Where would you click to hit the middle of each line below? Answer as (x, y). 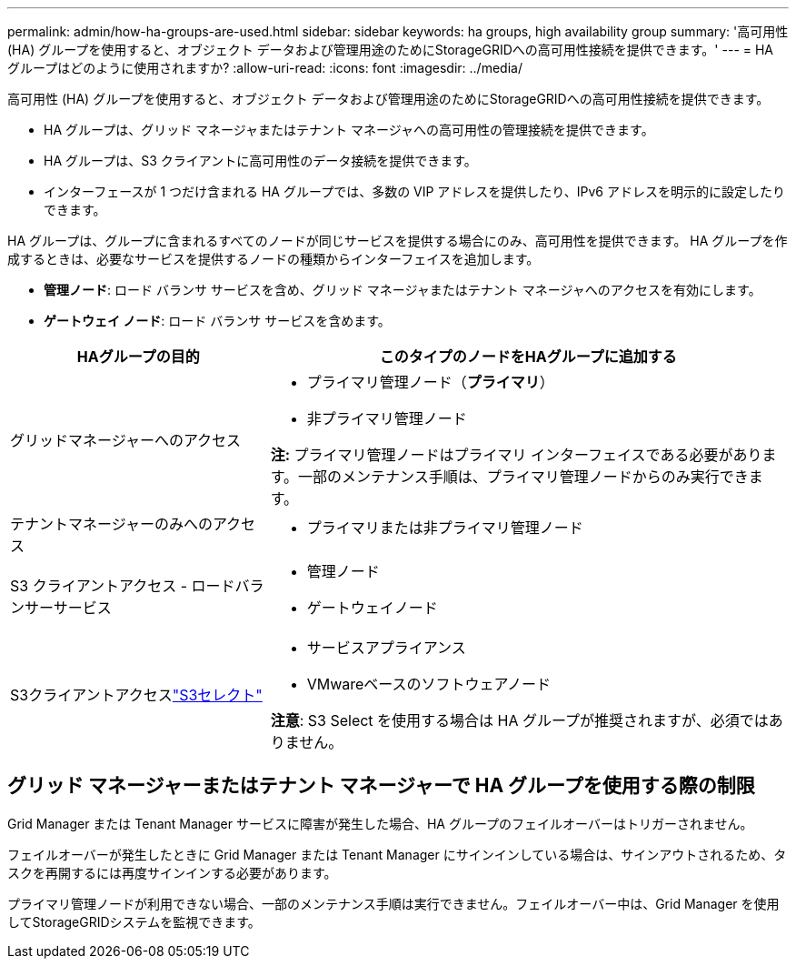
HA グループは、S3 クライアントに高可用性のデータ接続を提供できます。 (260, 161)
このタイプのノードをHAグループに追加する (528, 357)
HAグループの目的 (138, 357)
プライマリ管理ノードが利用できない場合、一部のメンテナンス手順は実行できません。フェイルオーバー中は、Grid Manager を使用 (393, 903)
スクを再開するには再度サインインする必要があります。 (172, 872)
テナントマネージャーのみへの (111, 524)
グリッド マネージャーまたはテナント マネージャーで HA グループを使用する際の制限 (381, 786)
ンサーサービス (61, 608)
